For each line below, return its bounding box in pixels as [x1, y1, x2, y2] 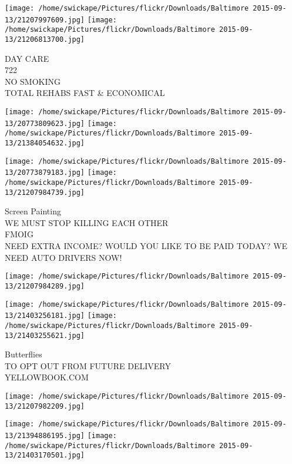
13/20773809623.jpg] [5, 119, 85, 128]
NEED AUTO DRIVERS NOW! [5, 251, 122, 263]
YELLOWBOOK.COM [5, 371, 89, 383]
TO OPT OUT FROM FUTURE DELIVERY [5, 359, 171, 372]
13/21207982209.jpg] [5, 402, 85, 410]
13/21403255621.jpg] [5, 331, 85, 340]
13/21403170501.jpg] [5, 451, 85, 460]
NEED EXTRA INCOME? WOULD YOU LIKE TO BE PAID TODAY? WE [5, 240, 288, 252]
